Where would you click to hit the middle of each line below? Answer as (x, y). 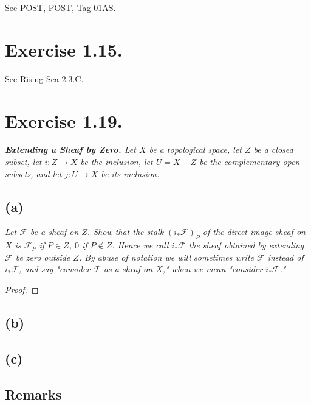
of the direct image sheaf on (254, 232)
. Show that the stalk (125, 232)
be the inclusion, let (117, 162)
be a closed (273, 150)
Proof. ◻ (22, 289)
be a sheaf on (54, 232)
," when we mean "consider (213, 269)
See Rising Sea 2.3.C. (44, 78)
